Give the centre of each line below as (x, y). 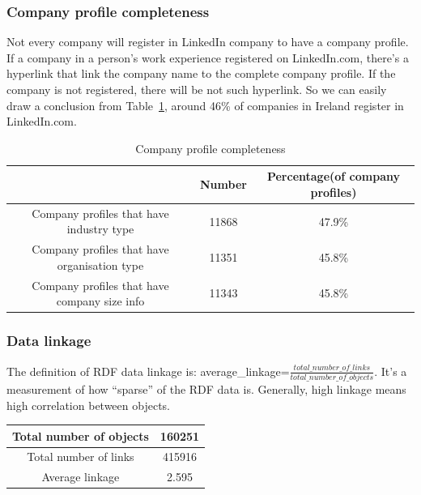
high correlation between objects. (88, 405)
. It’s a (391, 371)
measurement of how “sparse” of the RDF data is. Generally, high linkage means (206, 388)
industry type (100, 229)
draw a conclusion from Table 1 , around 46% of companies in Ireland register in (205, 105)
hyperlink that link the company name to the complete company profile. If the (201, 73)
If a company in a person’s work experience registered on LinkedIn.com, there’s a (208, 57)
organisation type (100, 265)
